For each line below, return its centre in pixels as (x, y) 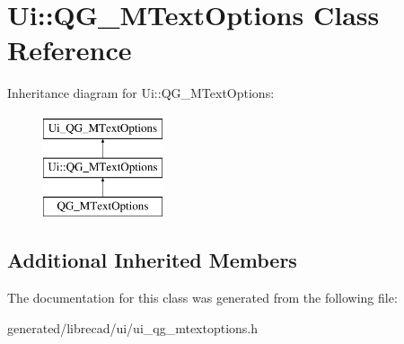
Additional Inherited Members (152, 260)
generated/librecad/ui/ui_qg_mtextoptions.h (133, 327)
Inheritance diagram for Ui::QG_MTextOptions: (141, 93)
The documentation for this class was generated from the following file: (202, 298)
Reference (70, 50)
